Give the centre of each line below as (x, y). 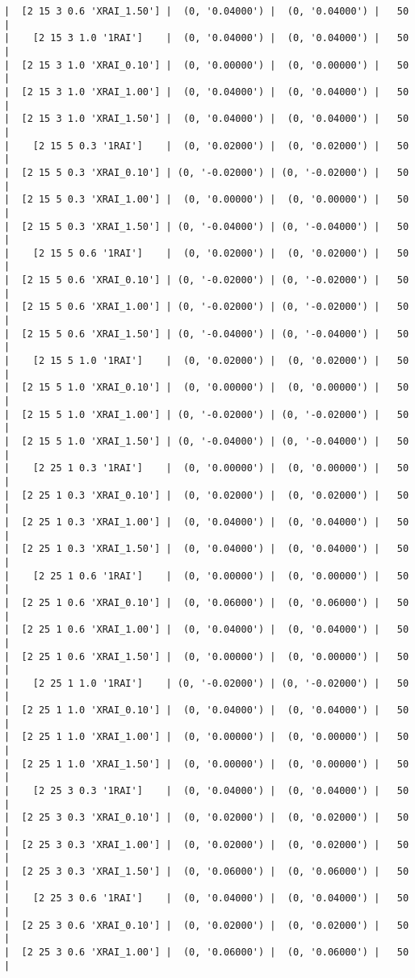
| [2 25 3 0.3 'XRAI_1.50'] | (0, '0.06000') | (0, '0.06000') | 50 (207, 871)
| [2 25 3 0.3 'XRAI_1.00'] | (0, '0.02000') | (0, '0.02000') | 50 (207, 844)
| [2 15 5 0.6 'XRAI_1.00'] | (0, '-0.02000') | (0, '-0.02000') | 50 (207, 307)
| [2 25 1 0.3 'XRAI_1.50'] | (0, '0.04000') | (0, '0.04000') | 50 (207, 549)
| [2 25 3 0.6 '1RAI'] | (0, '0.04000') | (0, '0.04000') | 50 (207, 899)
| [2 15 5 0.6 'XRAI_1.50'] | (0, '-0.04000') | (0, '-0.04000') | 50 (207, 334)
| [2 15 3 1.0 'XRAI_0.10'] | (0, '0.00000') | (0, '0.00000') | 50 (207, 65)
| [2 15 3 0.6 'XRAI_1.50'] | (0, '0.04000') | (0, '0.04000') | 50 (207, 11)
